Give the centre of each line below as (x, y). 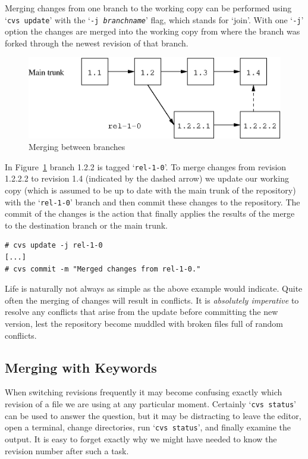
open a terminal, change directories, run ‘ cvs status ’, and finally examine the (148, 427)
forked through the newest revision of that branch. (97, 43)
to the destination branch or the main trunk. (87, 225)
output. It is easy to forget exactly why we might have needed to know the (141, 438)
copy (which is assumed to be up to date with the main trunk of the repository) (150, 190)
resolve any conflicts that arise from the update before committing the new (142, 312)
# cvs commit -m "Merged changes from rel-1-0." (103, 269)
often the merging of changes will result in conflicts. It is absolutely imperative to (152, 300)
